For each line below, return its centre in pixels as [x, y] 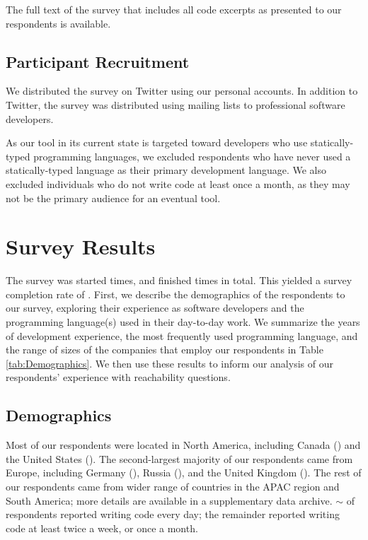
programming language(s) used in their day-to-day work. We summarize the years [183, 322]
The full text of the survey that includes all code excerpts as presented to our [174, 9]
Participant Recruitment [98, 61]
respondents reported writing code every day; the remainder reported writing [173, 514]
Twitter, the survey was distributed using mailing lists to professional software [176, 104]
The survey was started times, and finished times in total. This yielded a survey [179, 280]
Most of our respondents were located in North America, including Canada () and [183, 445]
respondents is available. [58, 23]
